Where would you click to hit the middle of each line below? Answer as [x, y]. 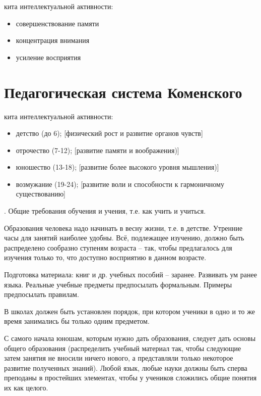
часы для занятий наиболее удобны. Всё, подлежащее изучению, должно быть [124, 238]
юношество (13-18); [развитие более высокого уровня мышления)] [117, 167]
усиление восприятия [48, 57]
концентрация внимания [53, 40]
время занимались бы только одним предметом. [77, 321]
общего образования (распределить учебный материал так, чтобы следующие [123, 348]
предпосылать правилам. [42, 294]
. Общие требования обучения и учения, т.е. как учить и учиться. [105, 211]
